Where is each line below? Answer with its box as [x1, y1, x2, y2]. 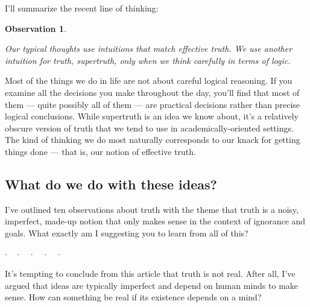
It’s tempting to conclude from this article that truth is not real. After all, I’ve [5, 267, 296, 280]
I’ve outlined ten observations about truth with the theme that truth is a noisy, [5, 203, 299, 215]
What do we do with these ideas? [5, 174, 217, 193]
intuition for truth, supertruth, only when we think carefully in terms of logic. [5, 54, 291, 66]
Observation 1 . [5, 22, 66, 34]
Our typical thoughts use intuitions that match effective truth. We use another [5, 42, 293, 55]
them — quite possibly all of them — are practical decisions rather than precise [5, 98, 300, 110]
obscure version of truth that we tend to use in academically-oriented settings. [5, 121, 294, 134]
